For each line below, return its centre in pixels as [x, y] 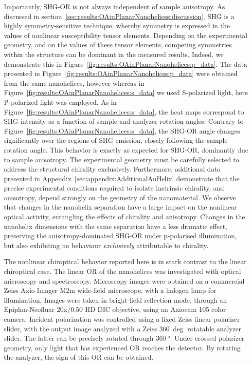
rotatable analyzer [214, 328]
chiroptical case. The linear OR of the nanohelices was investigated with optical [123, 271]
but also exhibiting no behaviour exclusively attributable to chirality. [106, 245]
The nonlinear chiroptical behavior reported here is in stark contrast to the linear [125, 261]
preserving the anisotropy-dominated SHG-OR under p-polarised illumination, [120, 236]
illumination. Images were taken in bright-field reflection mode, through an [116, 299]
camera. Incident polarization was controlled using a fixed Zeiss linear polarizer [122, 319]
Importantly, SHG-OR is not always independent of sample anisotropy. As [115, 6]
